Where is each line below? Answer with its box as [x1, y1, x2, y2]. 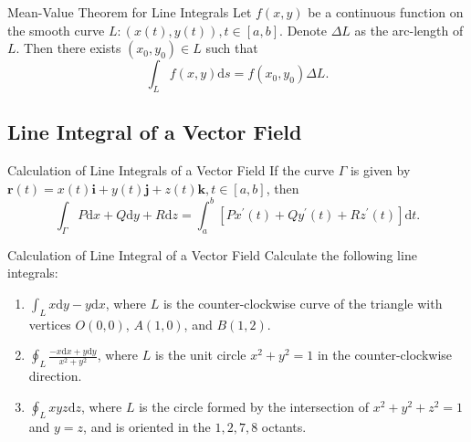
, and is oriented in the [83, 417, 211, 437]
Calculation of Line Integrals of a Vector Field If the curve [7, 161, 334, 180]
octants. [261, 417, 307, 437]
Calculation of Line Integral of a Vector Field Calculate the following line [7, 245, 417, 264]
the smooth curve [7, 20, 105, 39]
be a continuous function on [308, 3, 464, 21]
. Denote [279, 20, 327, 39]
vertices [28, 314, 71, 333]
